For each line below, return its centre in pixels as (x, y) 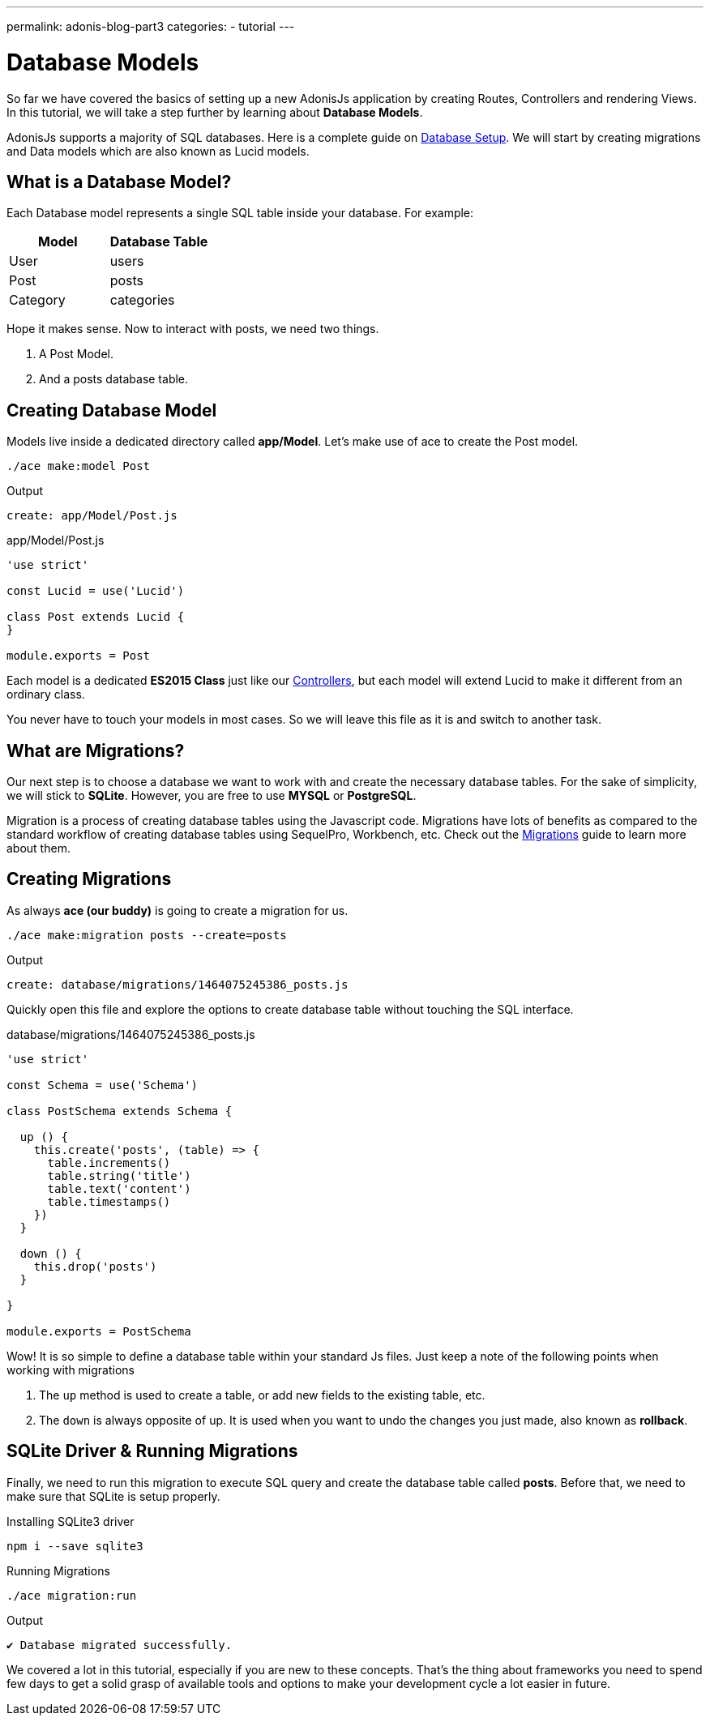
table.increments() (109, 1162)
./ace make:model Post (79, 466)
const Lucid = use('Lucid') (96, 591)
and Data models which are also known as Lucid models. (158, 151)
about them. (38, 848)
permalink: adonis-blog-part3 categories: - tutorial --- (151, 26)
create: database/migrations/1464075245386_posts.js (177, 984)
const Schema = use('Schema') (103, 1085)
